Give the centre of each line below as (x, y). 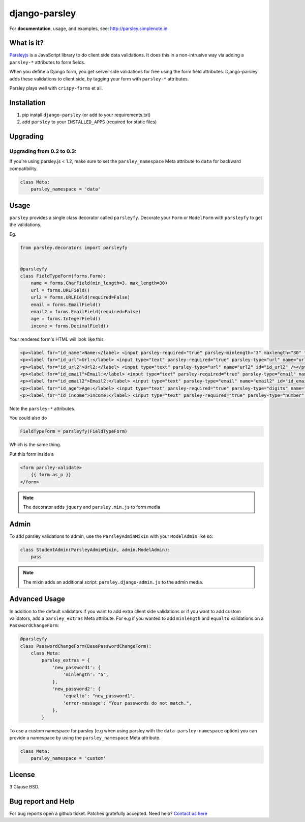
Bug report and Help (42, 801)
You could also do (28, 418)
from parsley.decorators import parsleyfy (74, 248)
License (22, 774)
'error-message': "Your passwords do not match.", (127, 703)
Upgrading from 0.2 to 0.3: (43, 151)
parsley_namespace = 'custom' (68, 758)
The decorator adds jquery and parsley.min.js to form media (92, 507)
